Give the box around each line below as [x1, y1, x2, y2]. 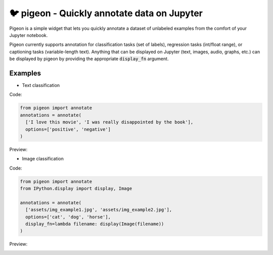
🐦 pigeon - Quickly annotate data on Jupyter [9, 8, 203, 19]
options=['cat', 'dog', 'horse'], [25, 214, 111, 220]
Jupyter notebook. [9, 32, 48, 38]
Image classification [22, 156, 64, 162]
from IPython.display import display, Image [20, 186, 132, 192]
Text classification [22, 82, 60, 89]
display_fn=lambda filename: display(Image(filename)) [25, 221, 164, 227]
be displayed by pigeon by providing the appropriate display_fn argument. [9, 56, 169, 62]
